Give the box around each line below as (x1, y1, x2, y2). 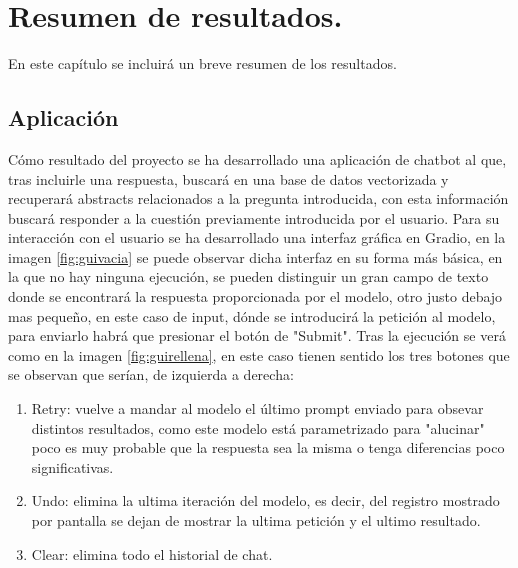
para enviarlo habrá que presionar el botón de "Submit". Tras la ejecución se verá (8, 325, 506, 346)
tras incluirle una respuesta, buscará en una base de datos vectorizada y (8, 168, 449, 189)
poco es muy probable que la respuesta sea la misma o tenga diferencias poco (31, 437, 505, 458)
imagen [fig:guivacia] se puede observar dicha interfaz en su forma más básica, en (8, 246, 503, 267)
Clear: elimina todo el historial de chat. (31, 543, 273, 564)
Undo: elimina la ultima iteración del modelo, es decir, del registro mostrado (31, 490, 500, 511)
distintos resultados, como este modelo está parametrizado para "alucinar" (31, 417, 485, 438)
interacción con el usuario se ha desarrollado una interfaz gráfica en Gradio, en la (8, 227, 506, 248)
